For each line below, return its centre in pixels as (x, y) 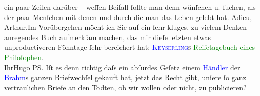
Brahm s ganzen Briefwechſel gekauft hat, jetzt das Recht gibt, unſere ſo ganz (125, 77)
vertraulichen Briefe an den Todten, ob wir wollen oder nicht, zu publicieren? (125, 87)
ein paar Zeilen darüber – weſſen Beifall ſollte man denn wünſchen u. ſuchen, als (130, 7)
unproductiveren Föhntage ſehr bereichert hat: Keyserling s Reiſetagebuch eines (130, 47)
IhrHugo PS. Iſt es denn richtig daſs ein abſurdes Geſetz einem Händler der (122, 67)
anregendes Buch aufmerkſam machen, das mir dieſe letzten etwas (107, 37)
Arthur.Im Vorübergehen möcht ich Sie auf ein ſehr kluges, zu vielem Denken (125, 27)
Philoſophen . (24, 57)
